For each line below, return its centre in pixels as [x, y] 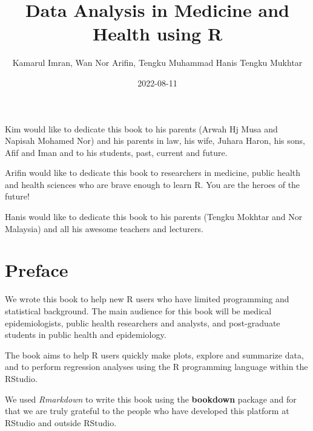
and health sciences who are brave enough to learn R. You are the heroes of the [153, 184]
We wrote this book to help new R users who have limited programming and [147, 299]
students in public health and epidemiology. [86, 335]
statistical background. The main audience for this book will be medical [138, 310]
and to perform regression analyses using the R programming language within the [156, 367]
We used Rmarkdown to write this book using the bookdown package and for [151, 399]
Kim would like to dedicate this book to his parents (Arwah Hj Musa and [141, 128]
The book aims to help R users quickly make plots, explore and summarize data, [154, 355]
